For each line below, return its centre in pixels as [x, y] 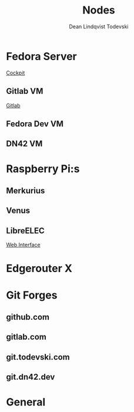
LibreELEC [26, 231]
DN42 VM [24, 144]
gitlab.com [26, 337]
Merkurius [26, 191]
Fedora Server [42, 56]
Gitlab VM [25, 91]
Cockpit [16, 73]
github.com [28, 317]
